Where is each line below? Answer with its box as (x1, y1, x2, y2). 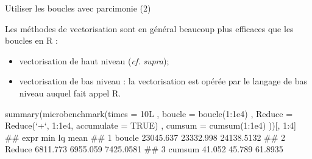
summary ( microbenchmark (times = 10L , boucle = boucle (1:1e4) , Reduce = (5, 107, 293, 120)
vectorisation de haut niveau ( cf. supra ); (19, 54, 169, 67)
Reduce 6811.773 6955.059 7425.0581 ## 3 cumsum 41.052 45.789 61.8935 (5, 143, 283, 155)
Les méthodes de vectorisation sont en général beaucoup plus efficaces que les (5, 22, 294, 35)
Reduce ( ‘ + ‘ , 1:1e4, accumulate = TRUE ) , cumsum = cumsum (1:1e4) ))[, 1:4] (5, 119, 296, 132)
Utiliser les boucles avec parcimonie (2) (5, 2, 151, 14)
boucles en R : (5, 34, 58, 47)
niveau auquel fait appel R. (19, 86, 121, 99)
